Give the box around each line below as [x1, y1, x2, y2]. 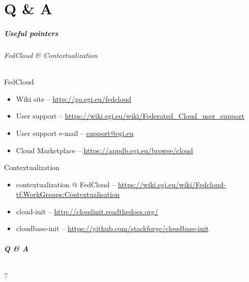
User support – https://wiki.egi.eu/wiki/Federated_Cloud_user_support [16, 110, 245, 121]
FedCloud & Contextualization [4, 49, 98, 60]
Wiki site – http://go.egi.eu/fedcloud [16, 93, 132, 104]
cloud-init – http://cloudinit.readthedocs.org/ [16, 206, 159, 216]
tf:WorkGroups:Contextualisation [16, 189, 120, 200]
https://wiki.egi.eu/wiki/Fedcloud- [117, 179, 226, 189]
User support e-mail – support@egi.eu [16, 127, 134, 138]
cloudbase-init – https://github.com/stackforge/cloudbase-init [16, 223, 209, 234]
